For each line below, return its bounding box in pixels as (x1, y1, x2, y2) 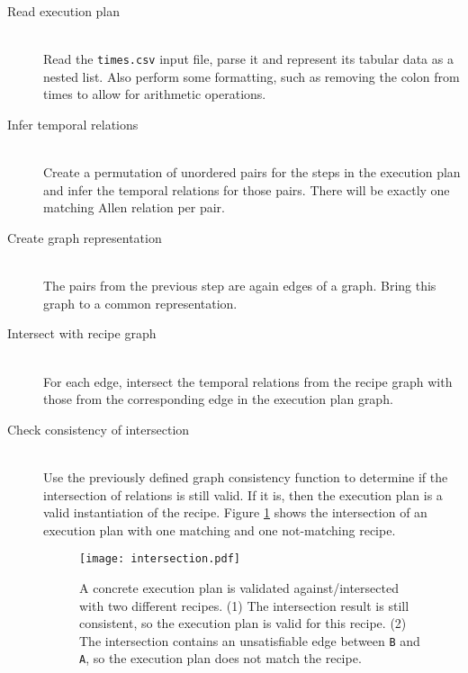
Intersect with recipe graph (7, 324, 157, 343)
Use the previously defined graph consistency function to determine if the (43, 467, 448, 486)
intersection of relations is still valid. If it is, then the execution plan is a (43, 485, 443, 504)
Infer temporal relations (7, 115, 139, 134)
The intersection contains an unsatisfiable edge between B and (79, 631, 420, 650)
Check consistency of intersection (7, 419, 190, 438)
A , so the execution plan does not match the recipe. (79, 649, 362, 668)
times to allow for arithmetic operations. (43, 85, 266, 103)
